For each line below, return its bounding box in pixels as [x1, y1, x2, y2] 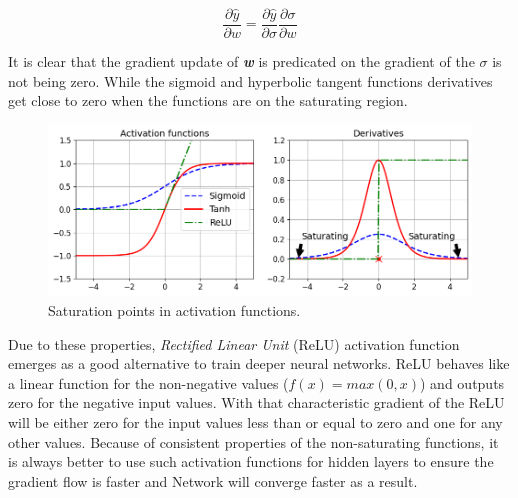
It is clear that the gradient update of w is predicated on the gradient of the [8, 51, 475, 72]
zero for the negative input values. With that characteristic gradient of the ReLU [8, 392, 505, 413]
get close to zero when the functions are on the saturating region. [8, 90, 408, 111]
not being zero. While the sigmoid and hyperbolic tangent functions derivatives [8, 70, 493, 91]
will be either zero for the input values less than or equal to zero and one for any [8, 411, 503, 432]
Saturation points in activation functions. [48, 299, 301, 320]
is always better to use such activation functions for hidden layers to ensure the [8, 451, 494, 472]
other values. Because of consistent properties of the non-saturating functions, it [8, 431, 499, 452]
